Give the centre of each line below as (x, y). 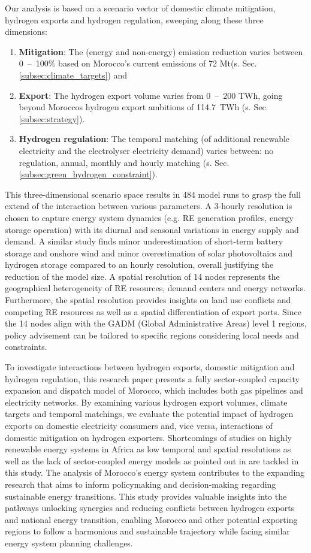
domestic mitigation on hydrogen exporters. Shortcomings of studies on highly (148, 437)
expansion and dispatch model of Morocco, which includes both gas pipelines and (154, 390)
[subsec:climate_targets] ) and (73, 75)
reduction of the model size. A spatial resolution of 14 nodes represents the (142, 276)
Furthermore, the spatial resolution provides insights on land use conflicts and (148, 300)
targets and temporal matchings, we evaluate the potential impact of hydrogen (149, 414)
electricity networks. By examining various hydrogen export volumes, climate (146, 402)
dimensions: (26, 31)
